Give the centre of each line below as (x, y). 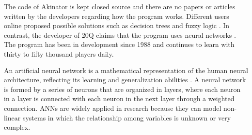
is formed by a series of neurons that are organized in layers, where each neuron (122, 89)
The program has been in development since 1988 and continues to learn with (119, 44)
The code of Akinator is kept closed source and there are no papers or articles (120, 6)
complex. (17, 127)
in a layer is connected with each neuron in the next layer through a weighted (119, 98)
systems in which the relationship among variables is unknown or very (127, 117)
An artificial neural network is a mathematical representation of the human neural (126, 70)
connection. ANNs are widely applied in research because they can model (113, 108)
